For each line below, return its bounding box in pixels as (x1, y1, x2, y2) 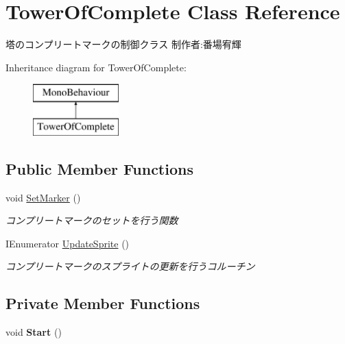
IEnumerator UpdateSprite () (5, 236, 130, 250)
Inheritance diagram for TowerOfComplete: (5, 60, 187, 74)
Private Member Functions (5, 293, 200, 314)
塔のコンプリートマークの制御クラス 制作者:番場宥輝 (5, 37, 241, 51)
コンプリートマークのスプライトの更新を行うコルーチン (5, 259, 255, 273)
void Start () (5, 325, 62, 339)
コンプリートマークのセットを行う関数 (5, 213, 178, 228)
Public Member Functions (5, 158, 193, 179)
